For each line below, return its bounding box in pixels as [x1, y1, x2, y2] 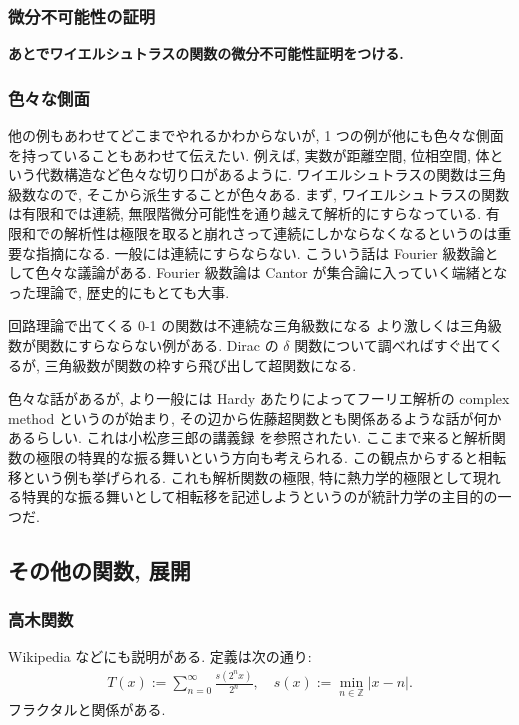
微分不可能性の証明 [8, 3, 156, 28]
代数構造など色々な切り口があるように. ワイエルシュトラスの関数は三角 [35, 164, 507, 185]
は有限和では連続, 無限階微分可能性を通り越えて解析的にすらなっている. [8, 203, 482, 224]
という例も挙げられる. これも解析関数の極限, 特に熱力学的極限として [21, 466, 473, 487]
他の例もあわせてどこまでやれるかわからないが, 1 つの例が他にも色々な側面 [8, 125, 504, 146]
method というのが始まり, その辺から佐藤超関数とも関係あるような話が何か [8, 407, 502, 428]
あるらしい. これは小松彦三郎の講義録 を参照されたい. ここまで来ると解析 [8, 427, 492, 448]
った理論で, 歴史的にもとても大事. [8, 281, 230, 302]
